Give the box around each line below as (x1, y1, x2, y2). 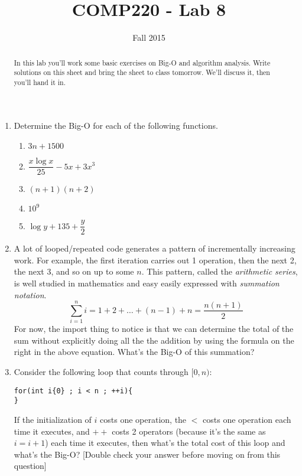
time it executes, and (14, 425, 90, 437)
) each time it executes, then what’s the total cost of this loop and (45, 436, 285, 449)
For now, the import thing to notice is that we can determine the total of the (14, 322, 294, 335)
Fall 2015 (132, 31, 165, 44)
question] (14, 459, 47, 472)
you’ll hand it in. (14, 77, 66, 87)
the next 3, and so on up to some (14, 265, 134, 278)
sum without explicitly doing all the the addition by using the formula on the (14, 334, 294, 346)
